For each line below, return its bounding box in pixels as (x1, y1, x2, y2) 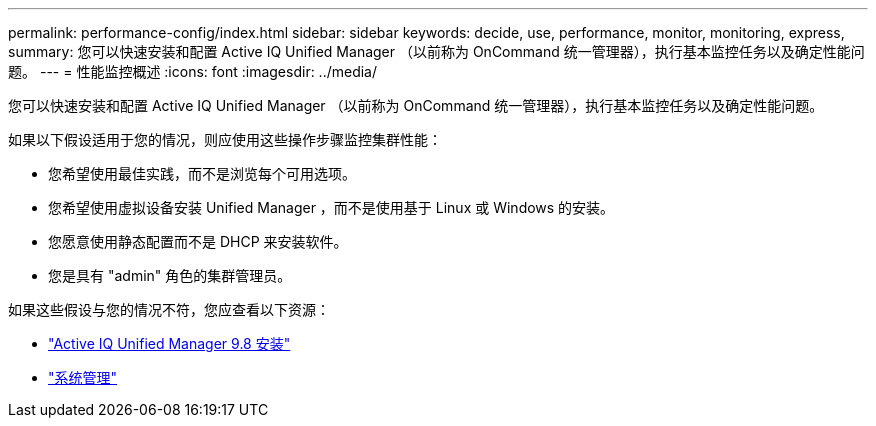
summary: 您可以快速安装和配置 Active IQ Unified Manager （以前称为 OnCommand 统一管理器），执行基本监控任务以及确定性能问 (8, 43, 865, 60)
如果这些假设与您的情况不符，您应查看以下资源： (8, 301, 330, 318)
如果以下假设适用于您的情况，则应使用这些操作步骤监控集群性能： (8, 131, 442, 148)
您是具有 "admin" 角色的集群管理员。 (48, 267, 292, 284)
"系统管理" (48, 369, 118, 386)
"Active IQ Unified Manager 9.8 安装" (48, 335, 291, 352)
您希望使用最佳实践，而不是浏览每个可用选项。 (48, 165, 356, 182)
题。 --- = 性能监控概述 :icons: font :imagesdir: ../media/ (8, 63, 378, 80)
